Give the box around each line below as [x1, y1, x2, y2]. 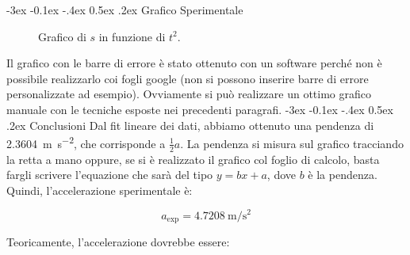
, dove [266, 166, 297, 183]
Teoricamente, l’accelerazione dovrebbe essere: [6, 233, 230, 249]
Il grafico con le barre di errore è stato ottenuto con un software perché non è [6, 55, 382, 71]
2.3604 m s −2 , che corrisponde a [6, 133, 166, 151]
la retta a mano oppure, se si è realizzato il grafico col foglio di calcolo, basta [6, 150, 380, 167]
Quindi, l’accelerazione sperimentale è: [6, 181, 193, 198]
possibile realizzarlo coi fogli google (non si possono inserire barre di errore [6, 70, 369, 86]
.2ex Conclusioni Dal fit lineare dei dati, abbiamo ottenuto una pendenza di [6, 116, 374, 133]
